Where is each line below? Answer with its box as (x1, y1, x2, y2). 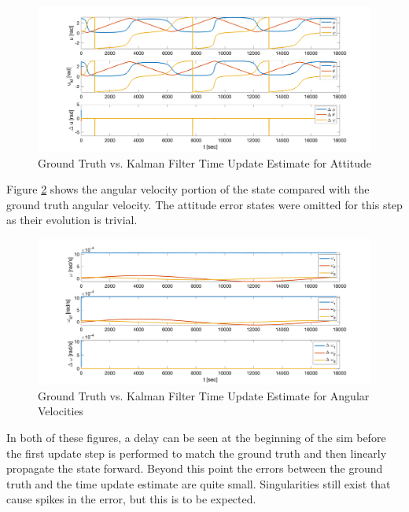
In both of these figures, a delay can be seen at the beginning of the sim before (6, 429, 386, 445)
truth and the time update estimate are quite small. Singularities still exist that (6, 475, 391, 492)
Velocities (38, 403, 84, 419)
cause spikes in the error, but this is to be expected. (6, 491, 256, 507)
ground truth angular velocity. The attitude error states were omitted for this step (6, 196, 403, 212)
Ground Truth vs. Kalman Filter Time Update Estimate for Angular (38, 387, 370, 403)
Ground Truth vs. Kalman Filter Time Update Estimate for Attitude (38, 154, 371, 171)
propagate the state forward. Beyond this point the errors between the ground (6, 460, 383, 477)
